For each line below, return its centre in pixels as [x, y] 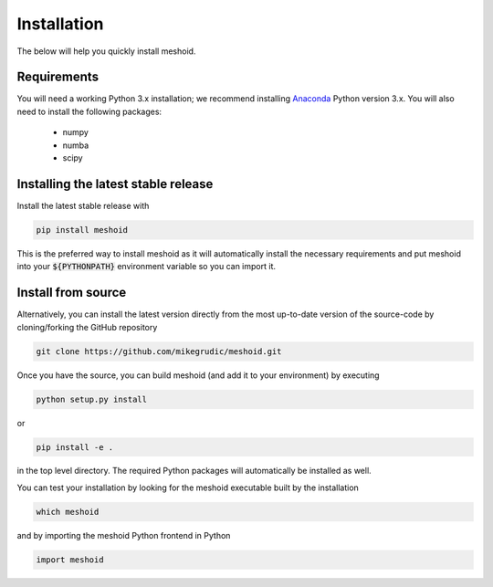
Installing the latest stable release [115, 184]
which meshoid [68, 512]
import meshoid [70, 560]
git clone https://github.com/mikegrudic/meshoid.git [159, 351]
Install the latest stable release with [83, 205]
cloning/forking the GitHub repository [87, 327]
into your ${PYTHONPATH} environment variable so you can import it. [146, 267]
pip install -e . [75, 447]
